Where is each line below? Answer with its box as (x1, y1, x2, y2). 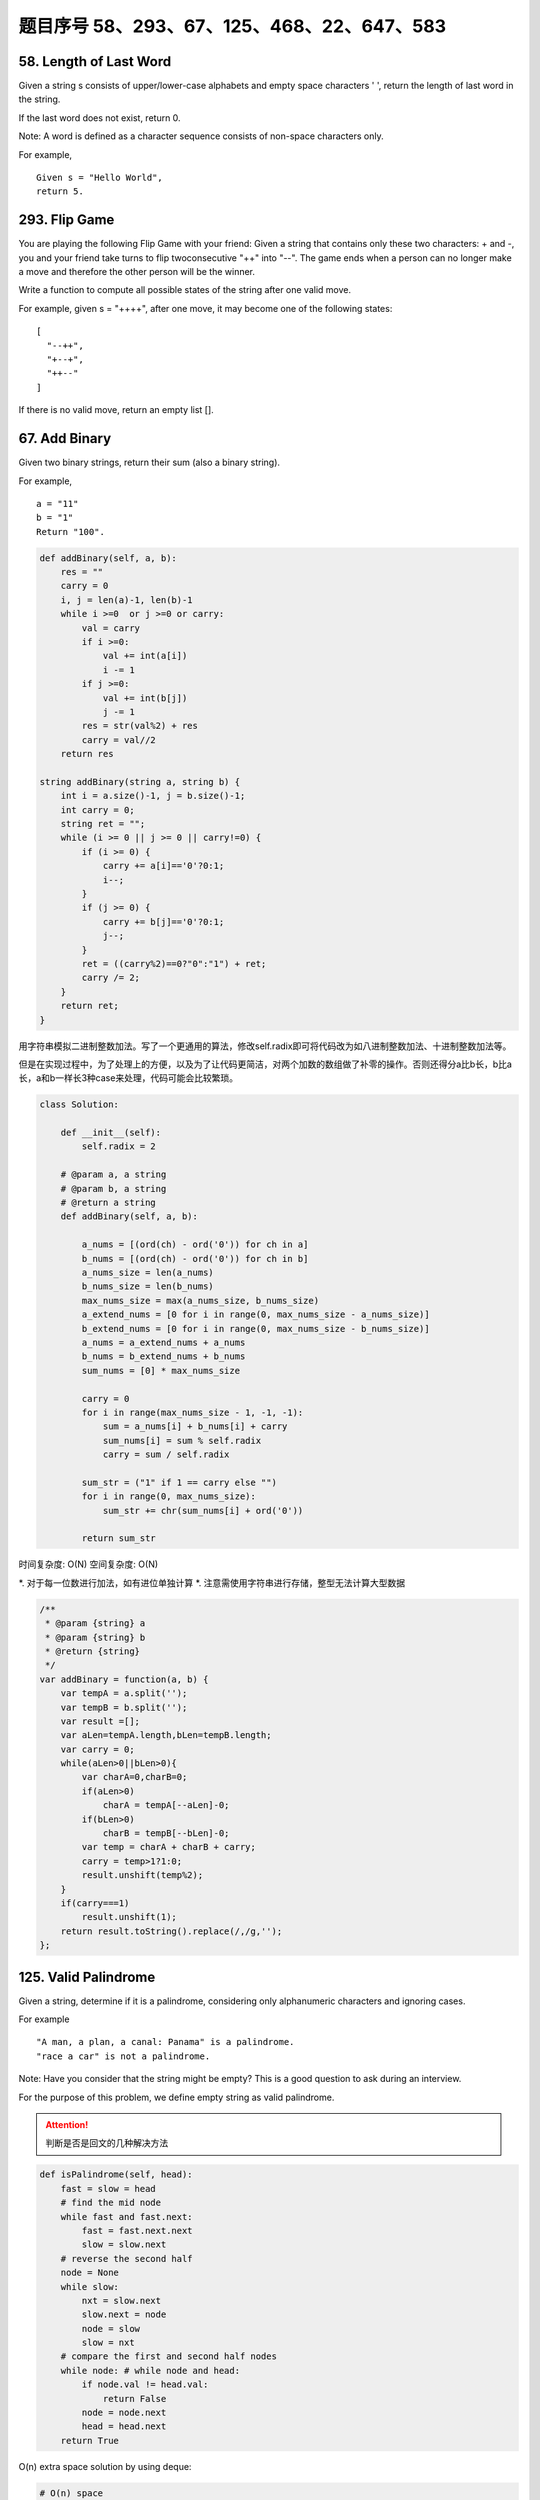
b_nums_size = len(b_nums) (81, 1281, 214, 1292)
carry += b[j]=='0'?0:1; (102, 916, 225, 927)
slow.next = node (81, 2309, 167, 2320)
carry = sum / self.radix (102, 1449, 230, 1460)
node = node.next (81, 2407, 167, 2419)
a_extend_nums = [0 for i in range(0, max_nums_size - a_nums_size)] (81, 1309, 430, 1320)
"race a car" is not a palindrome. (36, 2050, 211, 2062)
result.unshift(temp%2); (81, 1870, 204, 1881)
